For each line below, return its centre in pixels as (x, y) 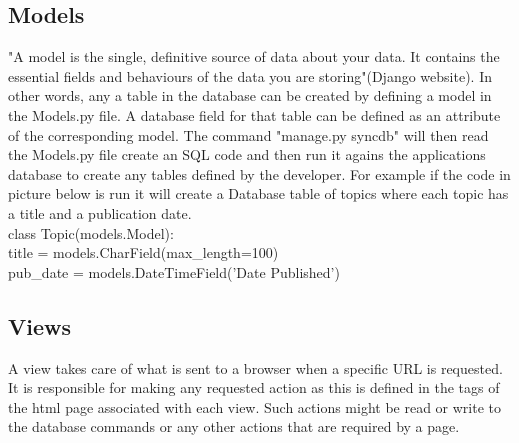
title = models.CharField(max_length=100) (143, 252)
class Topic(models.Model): (91, 232)
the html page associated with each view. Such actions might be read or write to (255, 406)
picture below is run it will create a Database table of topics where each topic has (258, 193)
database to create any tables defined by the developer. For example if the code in (259, 173)
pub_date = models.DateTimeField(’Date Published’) (174, 271)
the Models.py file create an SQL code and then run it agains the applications (247, 154)
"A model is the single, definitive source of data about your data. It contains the (254, 56)
